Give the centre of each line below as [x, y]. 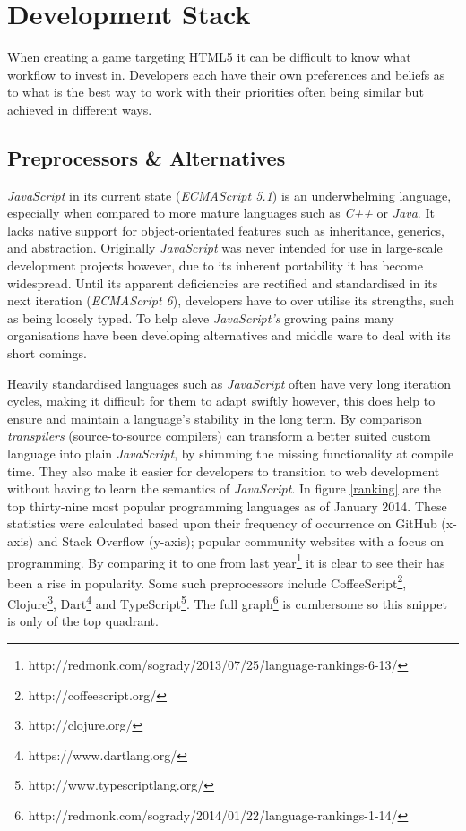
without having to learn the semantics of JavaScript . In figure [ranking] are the [224, 488]
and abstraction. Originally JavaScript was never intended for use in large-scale [225, 248]
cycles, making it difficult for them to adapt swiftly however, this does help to [221, 401]
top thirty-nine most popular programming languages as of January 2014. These [227, 505]
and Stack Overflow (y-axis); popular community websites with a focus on [240, 540]
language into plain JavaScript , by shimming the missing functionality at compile [230, 454]
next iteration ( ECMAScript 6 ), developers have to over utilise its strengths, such [231, 300]
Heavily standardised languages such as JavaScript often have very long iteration [229, 383]
